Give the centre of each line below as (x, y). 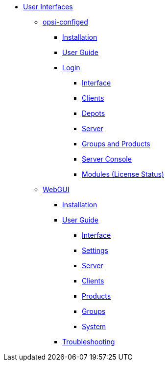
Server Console (107, 159)
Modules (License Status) (123, 174)
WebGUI (56, 189)
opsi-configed (65, 22)
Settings (95, 250)
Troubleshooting (89, 342)
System (94, 326)
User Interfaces (48, 7)
